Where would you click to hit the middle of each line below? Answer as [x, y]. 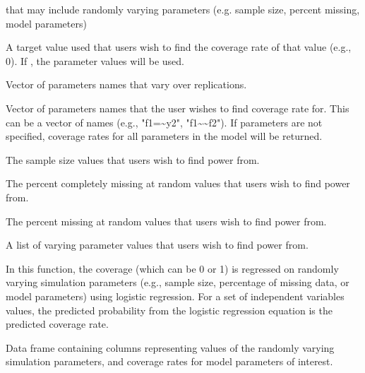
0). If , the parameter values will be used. [95, 60]
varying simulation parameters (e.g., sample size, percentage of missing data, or [178, 282]
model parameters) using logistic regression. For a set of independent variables [175, 296]
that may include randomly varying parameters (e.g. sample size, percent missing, [183, 9]
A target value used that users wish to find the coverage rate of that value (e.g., [179, 47]
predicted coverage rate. [57, 324]
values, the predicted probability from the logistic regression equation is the [169, 310]
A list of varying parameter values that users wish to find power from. [157, 245]
